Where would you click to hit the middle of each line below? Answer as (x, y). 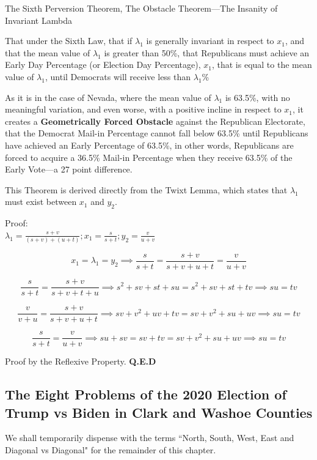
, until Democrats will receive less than (118, 76)
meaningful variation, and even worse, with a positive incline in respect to (143, 109)
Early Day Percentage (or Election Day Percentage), (103, 65)
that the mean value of (48, 52)
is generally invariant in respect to (210, 41)
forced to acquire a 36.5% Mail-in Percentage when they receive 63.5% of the (149, 157)
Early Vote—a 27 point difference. (69, 169)
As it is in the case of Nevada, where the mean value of (108, 97)
